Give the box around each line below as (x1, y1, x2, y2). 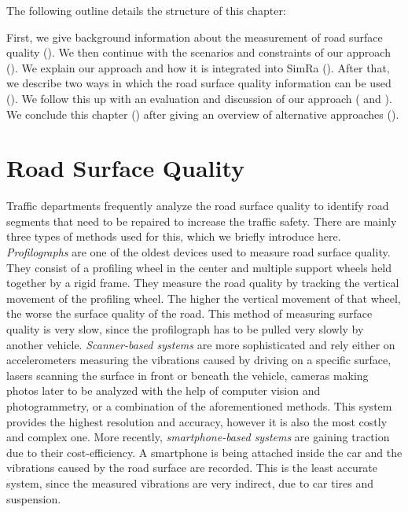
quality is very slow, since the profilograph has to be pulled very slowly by (6, 321, 364, 337)
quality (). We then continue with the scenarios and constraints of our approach (6, 44, 391, 61)
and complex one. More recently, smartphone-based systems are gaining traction (6, 429, 390, 445)
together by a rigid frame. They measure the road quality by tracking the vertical (6, 274, 399, 291)
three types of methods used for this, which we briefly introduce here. (6, 228, 341, 245)
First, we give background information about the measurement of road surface (6, 28, 383, 45)
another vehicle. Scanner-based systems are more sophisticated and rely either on (6, 336, 395, 352)
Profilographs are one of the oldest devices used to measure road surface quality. (6, 244, 391, 260)
